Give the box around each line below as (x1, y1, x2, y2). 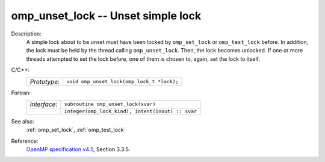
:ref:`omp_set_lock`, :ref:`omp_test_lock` (26, 126, 126, 134)
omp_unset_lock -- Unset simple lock (11, 9, 202, 22)
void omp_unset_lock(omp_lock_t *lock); (66, 78, 179, 84)
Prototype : (29, 77, 60, 86)
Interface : (29, 100, 58, 108)
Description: (11, 30, 42, 37)
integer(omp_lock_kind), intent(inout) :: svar (64, 108, 197, 114)
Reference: (11, 137, 39, 145)
